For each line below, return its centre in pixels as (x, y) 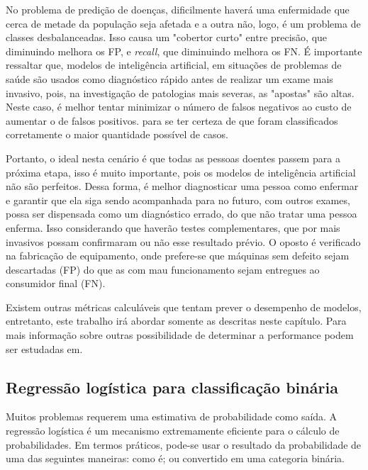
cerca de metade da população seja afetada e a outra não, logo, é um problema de (183, 23)
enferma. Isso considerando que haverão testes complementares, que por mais (173, 227)
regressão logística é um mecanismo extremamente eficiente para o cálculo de (173, 431)
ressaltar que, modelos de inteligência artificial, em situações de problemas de (174, 65)
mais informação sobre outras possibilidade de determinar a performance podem (180, 335)
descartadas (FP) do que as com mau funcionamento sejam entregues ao (163, 269)
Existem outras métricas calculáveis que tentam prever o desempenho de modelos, (184, 307)
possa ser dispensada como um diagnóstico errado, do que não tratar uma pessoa (182, 214)
